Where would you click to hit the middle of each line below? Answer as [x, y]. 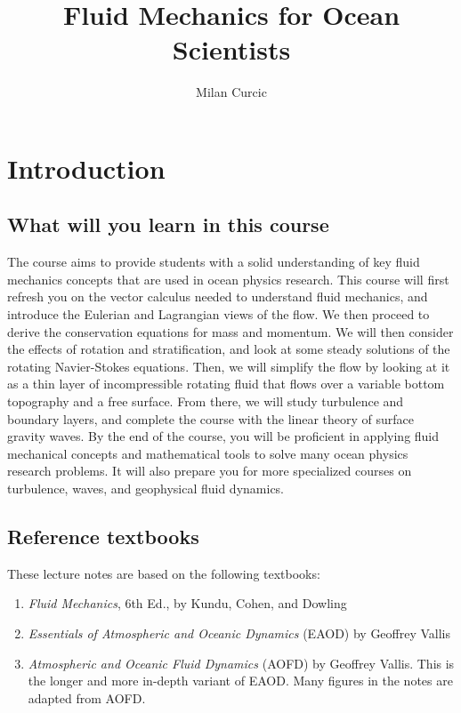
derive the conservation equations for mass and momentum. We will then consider [230, 331]
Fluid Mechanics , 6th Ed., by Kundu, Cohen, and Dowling [187, 603]
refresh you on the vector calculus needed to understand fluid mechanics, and [218, 296]
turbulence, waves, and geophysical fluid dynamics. [146, 489]
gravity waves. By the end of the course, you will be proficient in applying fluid [223, 436]
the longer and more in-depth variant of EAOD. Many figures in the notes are [240, 681]
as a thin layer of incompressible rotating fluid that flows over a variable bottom [226, 384]
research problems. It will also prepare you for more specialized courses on [210, 471]
